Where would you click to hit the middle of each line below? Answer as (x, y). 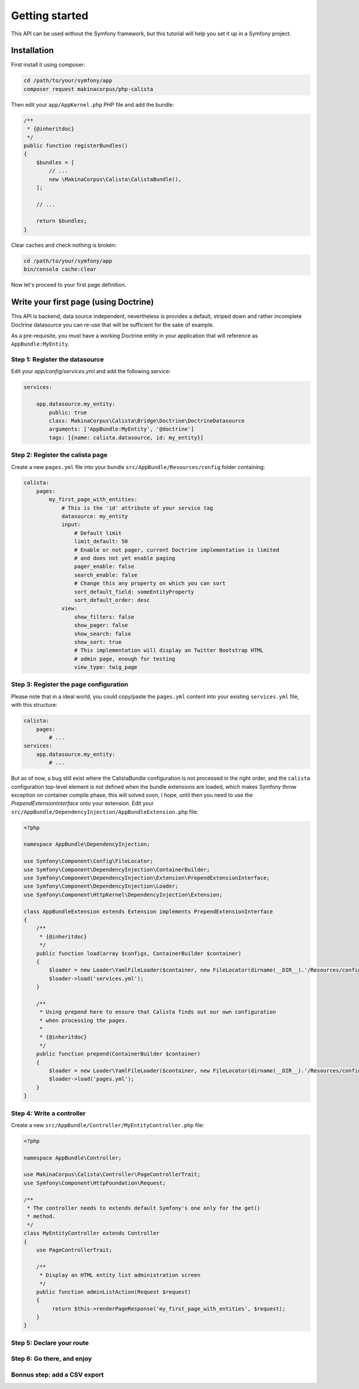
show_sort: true (98, 642)
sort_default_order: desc (112, 600)
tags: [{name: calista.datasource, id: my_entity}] (126, 438)
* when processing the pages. (83, 1020)
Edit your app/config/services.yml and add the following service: (91, 371)
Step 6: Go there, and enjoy (51, 1358)
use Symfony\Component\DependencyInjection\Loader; (101, 886)
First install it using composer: (48, 65)
